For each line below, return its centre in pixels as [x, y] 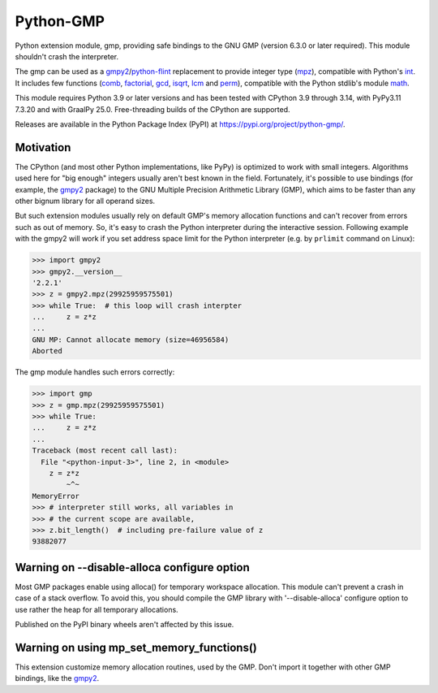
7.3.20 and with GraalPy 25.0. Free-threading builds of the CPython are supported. [153, 109]
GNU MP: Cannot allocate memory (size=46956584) [131, 340]
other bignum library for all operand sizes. [85, 201]
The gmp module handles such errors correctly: [95, 372]
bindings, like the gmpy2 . [57, 678]
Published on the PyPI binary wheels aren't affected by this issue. [125, 624]
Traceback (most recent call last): [105, 450]
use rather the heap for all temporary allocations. [97, 609]
